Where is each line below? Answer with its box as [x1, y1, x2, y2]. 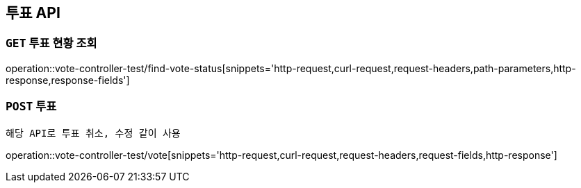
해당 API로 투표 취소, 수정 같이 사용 [6, 127, 181, 139]
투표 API [6, 4, 60, 22]
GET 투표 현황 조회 [6, 36, 97, 51]
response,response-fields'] [6, 74, 130, 86]
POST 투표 [6, 99, 57, 114]
